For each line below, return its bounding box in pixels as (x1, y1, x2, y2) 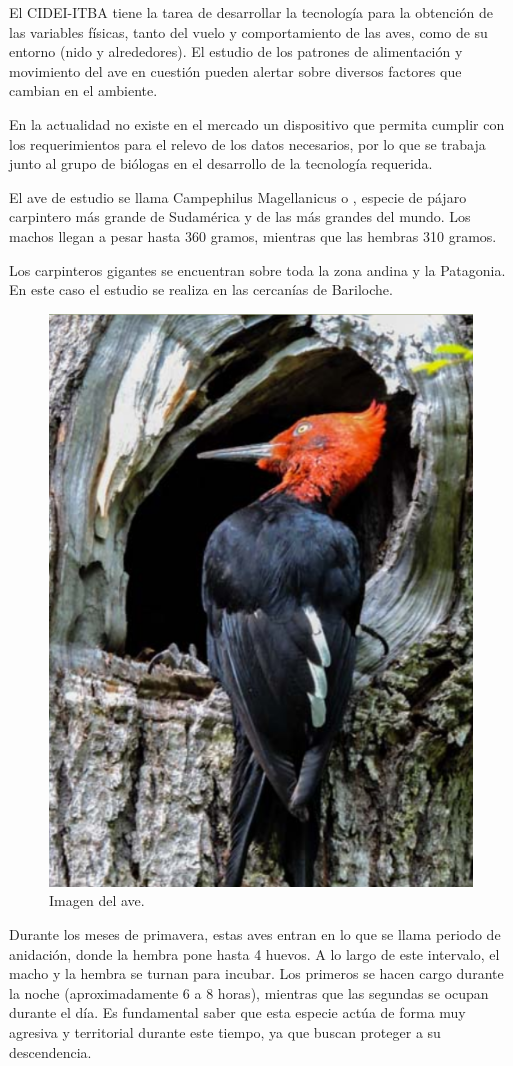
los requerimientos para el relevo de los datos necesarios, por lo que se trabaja (9, 133, 486, 154)
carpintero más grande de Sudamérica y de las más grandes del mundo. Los (9, 206, 471, 227)
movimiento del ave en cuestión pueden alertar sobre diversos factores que (9, 60, 462, 81)
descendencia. (9, 1041, 92, 1062)
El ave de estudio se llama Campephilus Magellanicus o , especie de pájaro (9, 186, 467, 207)
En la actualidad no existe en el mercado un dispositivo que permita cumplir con (9, 113, 505, 134)
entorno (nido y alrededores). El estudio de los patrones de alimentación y (9, 41, 463, 62)
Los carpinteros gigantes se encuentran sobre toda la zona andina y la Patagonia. (9, 259, 506, 280)
